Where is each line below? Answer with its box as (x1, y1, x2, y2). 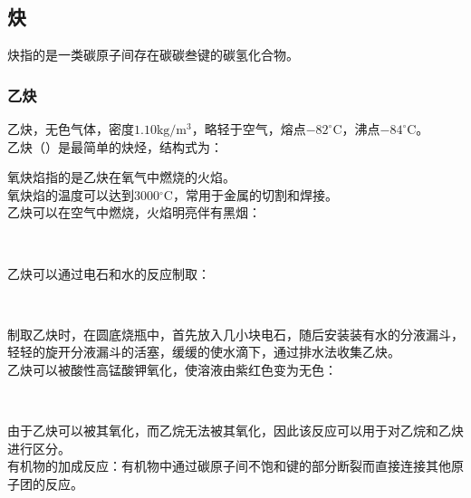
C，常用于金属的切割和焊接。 (163, 185, 338, 204)
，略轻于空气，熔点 (191, 120, 306, 139)
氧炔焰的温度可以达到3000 (7, 185, 159, 204)
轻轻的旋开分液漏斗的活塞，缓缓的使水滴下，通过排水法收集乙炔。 (7, 342, 400, 361)
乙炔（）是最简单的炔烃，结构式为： (7, 137, 223, 156)
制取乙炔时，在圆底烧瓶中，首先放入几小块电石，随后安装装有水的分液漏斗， (7, 324, 464, 343)
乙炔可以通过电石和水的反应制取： (7, 263, 210, 283)
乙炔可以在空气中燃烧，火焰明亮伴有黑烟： (7, 203, 261, 222)
